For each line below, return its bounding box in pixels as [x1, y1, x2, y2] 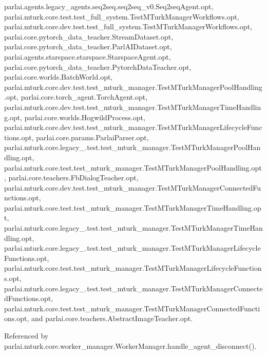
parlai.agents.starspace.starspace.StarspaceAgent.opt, [4, 51, 171, 62]
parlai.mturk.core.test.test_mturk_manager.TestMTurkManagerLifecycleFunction [4, 263, 262, 273]
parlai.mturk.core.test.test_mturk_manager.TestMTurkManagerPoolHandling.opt [4, 162, 262, 173]
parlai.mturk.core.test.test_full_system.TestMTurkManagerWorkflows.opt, [4, 11, 239, 22]
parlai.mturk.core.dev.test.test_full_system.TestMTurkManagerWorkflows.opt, [4, 21, 252, 32]
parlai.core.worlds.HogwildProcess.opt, [24, 111, 145, 122]
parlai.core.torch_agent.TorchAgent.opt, [21, 91, 148, 102]
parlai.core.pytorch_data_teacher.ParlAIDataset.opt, [4, 41, 172, 52]
